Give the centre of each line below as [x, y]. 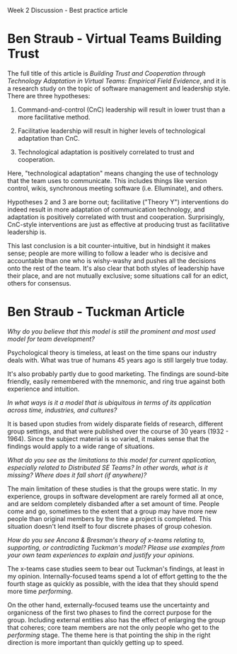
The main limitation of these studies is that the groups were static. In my [112, 489]
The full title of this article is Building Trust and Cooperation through [106, 73]
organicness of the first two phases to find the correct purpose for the [110, 612]
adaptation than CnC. [48, 138]
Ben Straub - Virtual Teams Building [115, 39]
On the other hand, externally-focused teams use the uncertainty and [109, 605]
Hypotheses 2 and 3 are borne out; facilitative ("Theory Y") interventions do [118, 202]
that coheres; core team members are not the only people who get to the [113, 627]
